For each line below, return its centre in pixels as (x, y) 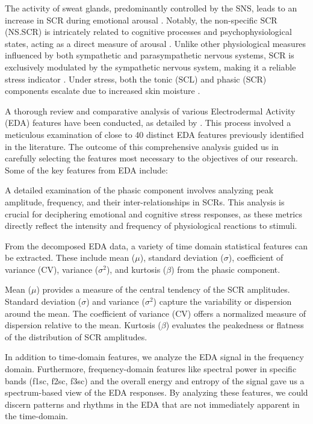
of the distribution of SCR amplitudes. (76, 336)
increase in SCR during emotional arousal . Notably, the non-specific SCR (141, 20)
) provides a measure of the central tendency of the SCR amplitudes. (163, 289)
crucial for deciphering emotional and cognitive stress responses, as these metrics (153, 214)
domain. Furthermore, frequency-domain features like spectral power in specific (151, 369)
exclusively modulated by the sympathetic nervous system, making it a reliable (150, 67)
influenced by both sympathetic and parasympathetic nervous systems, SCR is (150, 55)
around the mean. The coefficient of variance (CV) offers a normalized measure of (156, 313)
